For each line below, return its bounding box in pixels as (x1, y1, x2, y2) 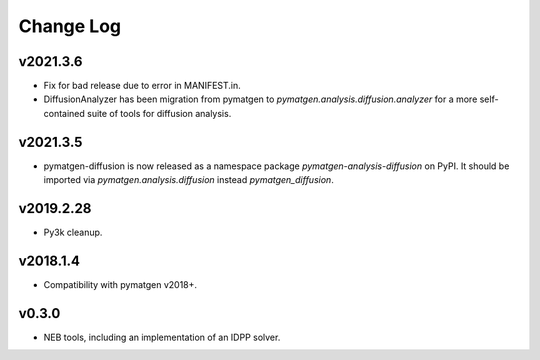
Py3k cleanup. (43, 226, 103, 239)
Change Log (18, 15, 122, 37)
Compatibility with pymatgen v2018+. (43, 278, 198, 290)
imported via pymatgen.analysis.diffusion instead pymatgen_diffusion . (43, 174, 334, 186)
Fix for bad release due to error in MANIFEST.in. (43, 80, 242, 92)
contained (43, 107, 85, 119)
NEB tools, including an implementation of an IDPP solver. (43, 331, 281, 343)
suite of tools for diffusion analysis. (86, 107, 232, 119)
